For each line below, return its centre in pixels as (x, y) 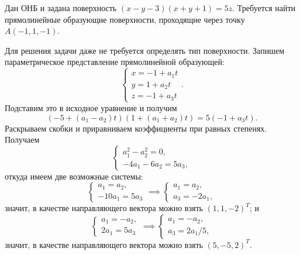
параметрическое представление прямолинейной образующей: (115, 62)
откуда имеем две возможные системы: (74, 176)
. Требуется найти (264, 8)
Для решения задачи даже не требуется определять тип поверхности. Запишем (144, 50)
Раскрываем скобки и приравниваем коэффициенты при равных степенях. (136, 128)
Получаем (22, 139)
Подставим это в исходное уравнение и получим (91, 107)
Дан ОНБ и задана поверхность (61, 8)
